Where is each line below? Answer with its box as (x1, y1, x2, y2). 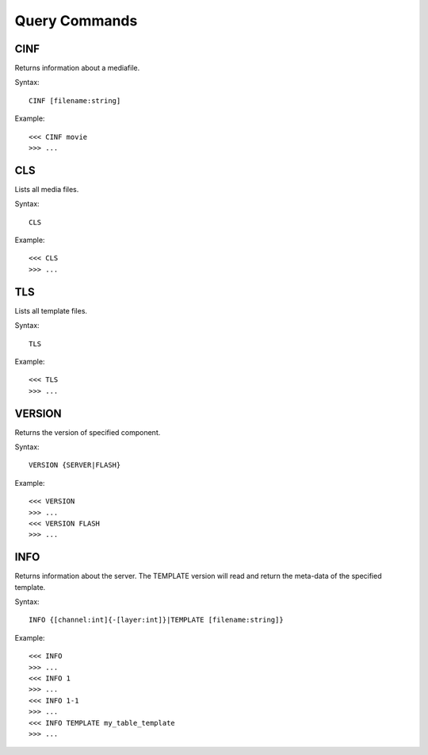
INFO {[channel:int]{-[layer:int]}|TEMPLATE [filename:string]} (29, 615, 285, 625)
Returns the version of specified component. (14, 427, 161, 437)
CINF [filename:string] (29, 96, 121, 105)
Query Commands (14, 12, 138, 29)
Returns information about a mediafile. (14, 64, 140, 73)
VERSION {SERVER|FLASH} (29, 460, 121, 470)
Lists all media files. (14, 184, 79, 194)
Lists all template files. (14, 306, 87, 315)
